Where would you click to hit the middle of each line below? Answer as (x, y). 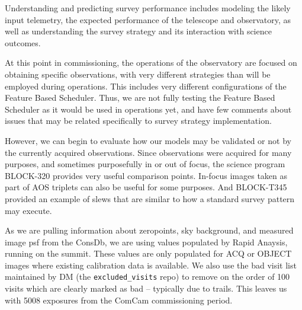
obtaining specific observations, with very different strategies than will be (138, 74)
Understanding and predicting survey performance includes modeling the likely (148, 8)
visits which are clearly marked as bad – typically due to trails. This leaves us (146, 288)
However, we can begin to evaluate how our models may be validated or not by (148, 140)
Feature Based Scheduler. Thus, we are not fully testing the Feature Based (140, 98)
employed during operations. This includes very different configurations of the (146, 86)
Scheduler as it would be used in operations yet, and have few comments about (148, 109)
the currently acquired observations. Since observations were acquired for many (148, 152)
